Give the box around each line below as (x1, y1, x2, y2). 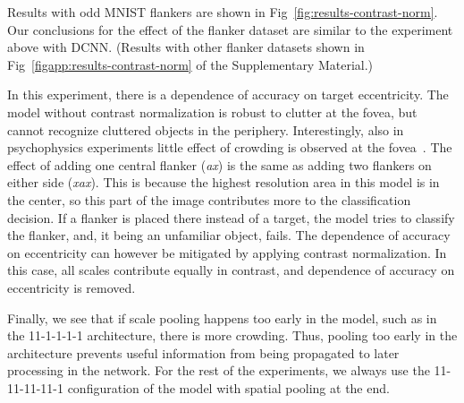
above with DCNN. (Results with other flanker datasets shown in (7, 38, 365, 56)
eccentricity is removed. (7, 278, 136, 296)
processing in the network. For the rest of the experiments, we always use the (7, 361, 430, 380)
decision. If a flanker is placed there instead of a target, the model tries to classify (7, 208, 455, 227)
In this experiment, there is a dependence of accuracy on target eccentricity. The (7, 85, 449, 104)
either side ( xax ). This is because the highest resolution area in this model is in (7, 173, 440, 192)
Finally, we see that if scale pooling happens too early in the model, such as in (7, 308, 437, 327)
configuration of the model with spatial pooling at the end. (67, 378, 390, 397)
